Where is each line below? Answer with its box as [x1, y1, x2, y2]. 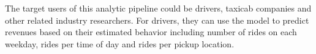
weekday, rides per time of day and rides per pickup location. [5, 37, 235, 50]
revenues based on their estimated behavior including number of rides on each [5, 25, 297, 38]
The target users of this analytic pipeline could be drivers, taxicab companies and [5, 2, 312, 14]
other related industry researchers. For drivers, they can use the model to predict [5, 13, 309, 26]
